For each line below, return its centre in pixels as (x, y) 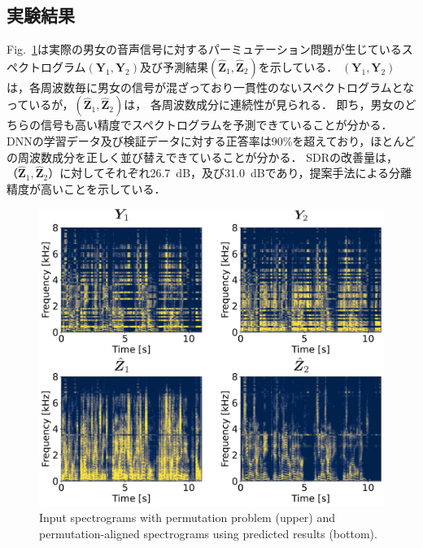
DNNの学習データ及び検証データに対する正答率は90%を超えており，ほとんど (211, 140)
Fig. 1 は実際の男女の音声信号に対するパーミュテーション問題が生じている (204, 49)
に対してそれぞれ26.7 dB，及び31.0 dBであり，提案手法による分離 (236, 173)
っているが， (40, 104)
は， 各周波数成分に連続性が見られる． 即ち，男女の (264, 104)
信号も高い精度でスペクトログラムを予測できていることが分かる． (216, 125)
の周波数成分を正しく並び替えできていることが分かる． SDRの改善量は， (203, 157)
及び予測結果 (174, 66)
